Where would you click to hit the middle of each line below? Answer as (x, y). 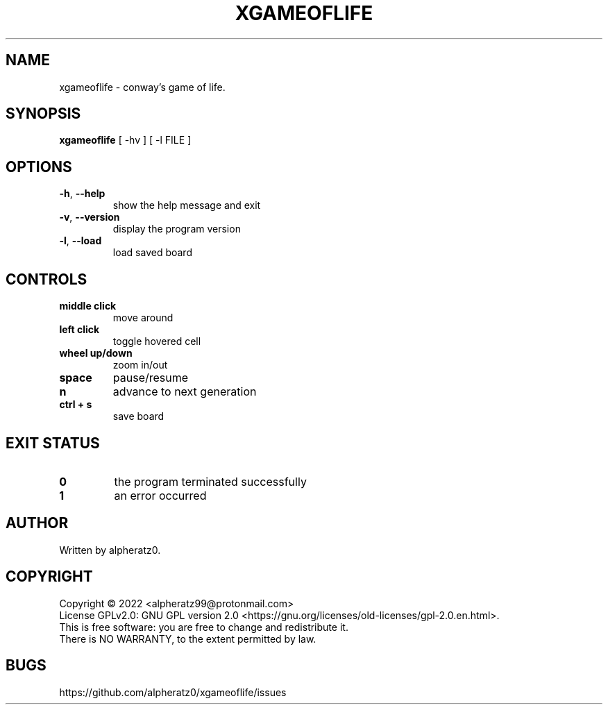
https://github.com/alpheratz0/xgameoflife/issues (173, 692)
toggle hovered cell (157, 341)
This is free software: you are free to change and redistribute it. (204, 627)
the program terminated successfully (210, 481)
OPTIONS (39, 167)
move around (143, 318)
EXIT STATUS (53, 443)
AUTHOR (37, 523)
